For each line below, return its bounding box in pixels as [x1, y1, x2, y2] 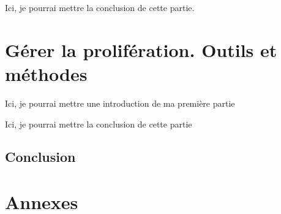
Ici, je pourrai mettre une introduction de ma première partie [5, 96, 235, 109]
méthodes [5, 61, 88, 86]
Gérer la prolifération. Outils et [5, 37, 277, 62]
